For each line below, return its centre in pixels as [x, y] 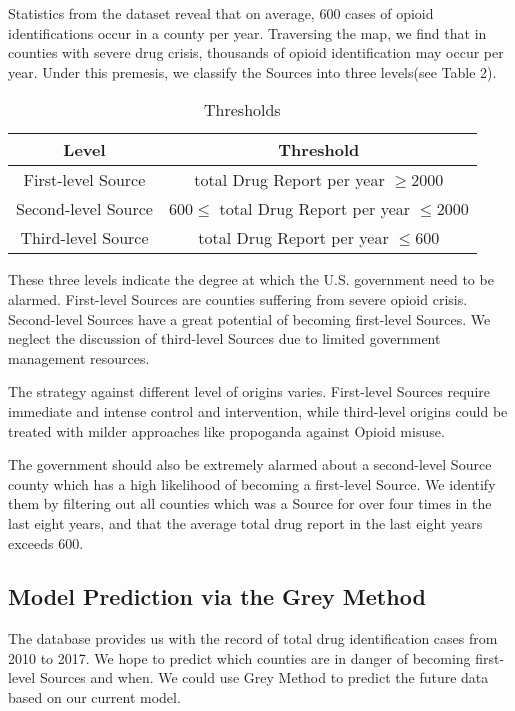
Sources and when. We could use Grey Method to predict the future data [264, 677]
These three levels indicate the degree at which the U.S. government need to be [251, 279]
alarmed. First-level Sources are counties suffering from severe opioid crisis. [238, 298]
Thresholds [242, 110]
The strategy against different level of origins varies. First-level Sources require [249, 391]
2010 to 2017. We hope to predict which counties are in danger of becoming [239, 657]
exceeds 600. [46, 542]
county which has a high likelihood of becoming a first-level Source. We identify [252, 483]
